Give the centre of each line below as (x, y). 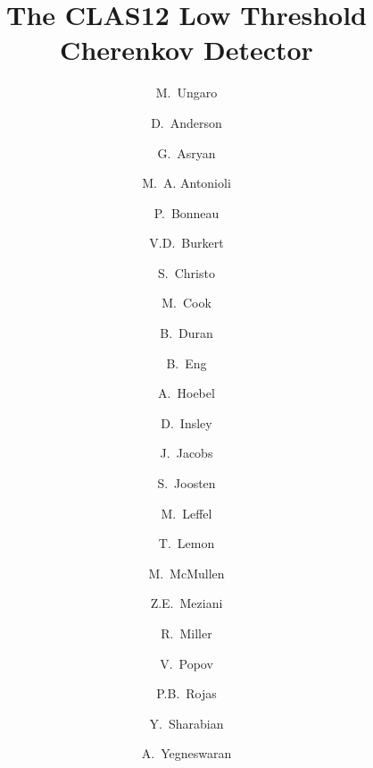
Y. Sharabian (186, 723)
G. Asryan (186, 152)
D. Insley (186, 422)
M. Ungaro (186, 93)
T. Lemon (186, 543)
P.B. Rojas (186, 693)
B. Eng (186, 363)
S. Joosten (186, 483)
